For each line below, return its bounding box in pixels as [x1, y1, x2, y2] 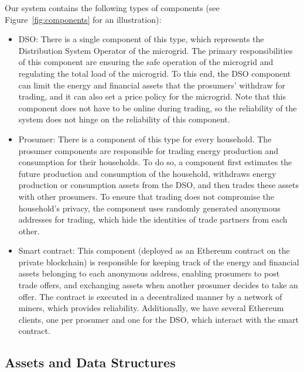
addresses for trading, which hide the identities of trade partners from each [18, 213, 288, 226]
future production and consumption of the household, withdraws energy [18, 167, 276, 179]
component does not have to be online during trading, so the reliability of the [18, 101, 297, 114]
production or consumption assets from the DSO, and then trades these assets [18, 179, 299, 191]
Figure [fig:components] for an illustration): [5, 13, 162, 25]
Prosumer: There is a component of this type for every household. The [18, 132, 272, 145]
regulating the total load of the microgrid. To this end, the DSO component [18, 67, 291, 79]
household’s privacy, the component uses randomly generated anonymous [18, 202, 281, 214]
